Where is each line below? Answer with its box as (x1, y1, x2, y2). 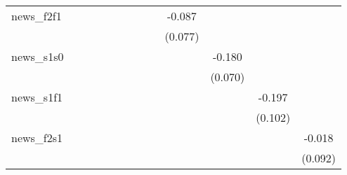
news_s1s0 (11, 48, 64, 64)
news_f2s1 (11, 129, 63, 146)
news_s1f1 (11, 89, 63, 105)
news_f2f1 (11, 8, 62, 24)
